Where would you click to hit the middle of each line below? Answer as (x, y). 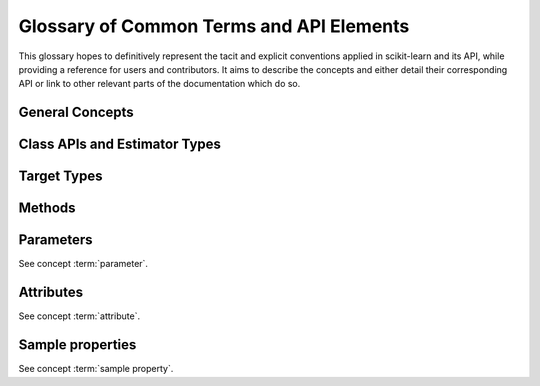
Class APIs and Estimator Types (120, 144)
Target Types (61, 176)
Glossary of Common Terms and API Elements (214, 26)
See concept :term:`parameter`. (83, 264)
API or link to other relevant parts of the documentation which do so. (159, 84)
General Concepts (76, 112)
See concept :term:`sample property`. (96, 369)
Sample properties (77, 345)
